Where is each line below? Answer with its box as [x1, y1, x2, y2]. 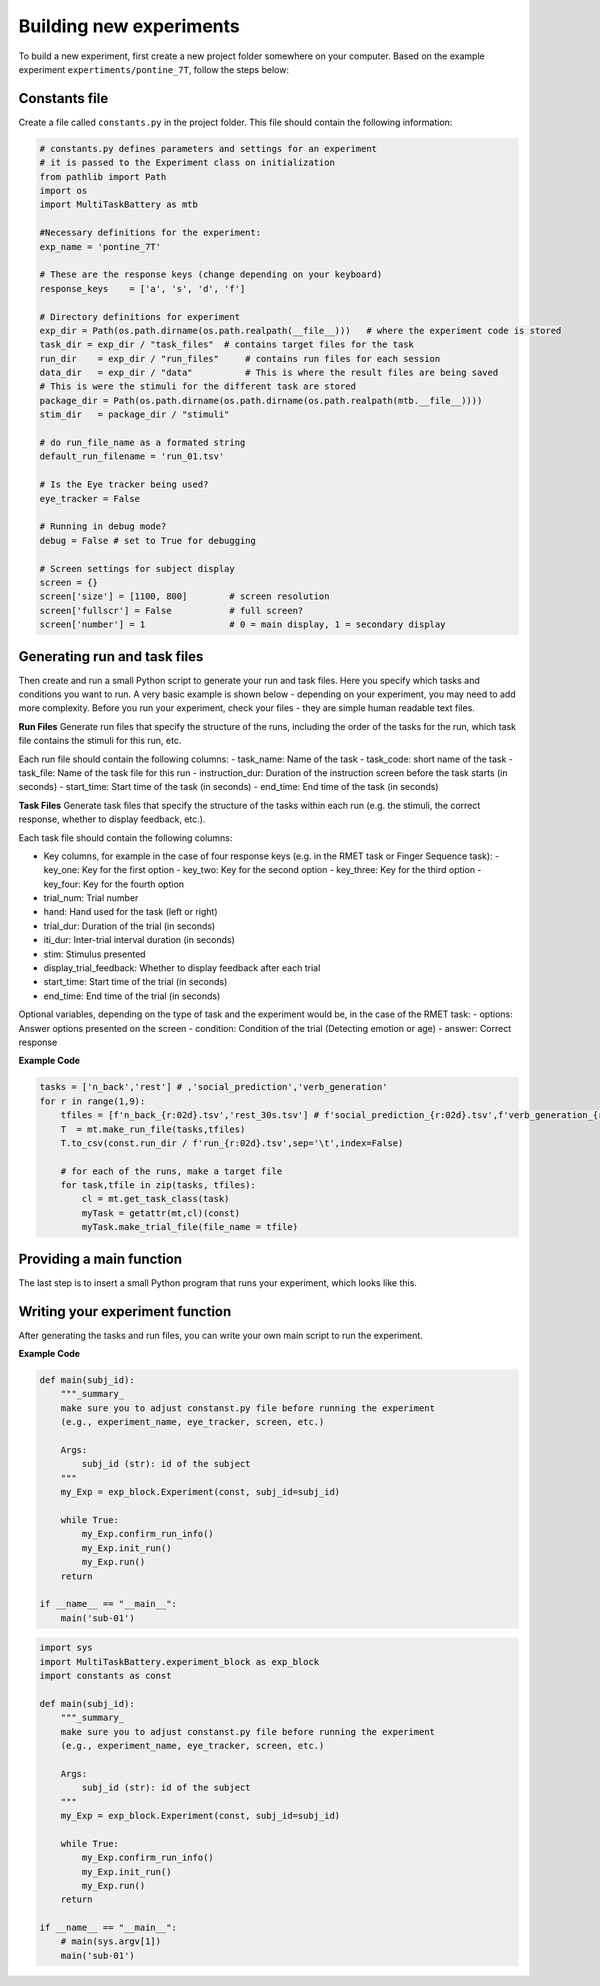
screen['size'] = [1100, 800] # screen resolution [39, 591, 330, 602]
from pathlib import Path [39, 171, 167, 182]
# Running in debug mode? [39, 521, 167, 532]
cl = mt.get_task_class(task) [81, 1193, 230, 1205]
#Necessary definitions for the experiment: [39, 227, 262, 239]
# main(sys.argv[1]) [60, 1936, 162, 1947]
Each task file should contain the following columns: [18, 831, 233, 844]
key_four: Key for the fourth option [43, 878, 185, 890]
